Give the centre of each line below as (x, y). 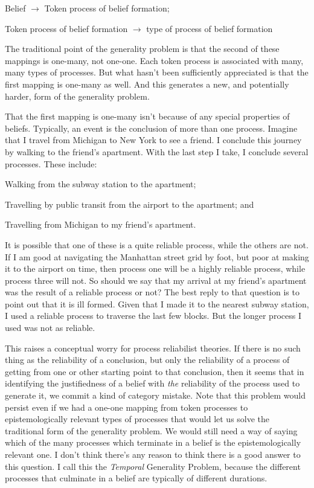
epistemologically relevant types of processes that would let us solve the (137, 419)
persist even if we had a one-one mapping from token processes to (127, 407)
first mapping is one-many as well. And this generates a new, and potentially (147, 84)
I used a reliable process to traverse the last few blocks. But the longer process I (153, 316)
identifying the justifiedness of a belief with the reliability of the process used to (152, 383)
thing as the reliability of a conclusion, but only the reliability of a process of (147, 360)
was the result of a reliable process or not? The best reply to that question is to (152, 292)
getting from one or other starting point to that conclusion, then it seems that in (155, 371)
